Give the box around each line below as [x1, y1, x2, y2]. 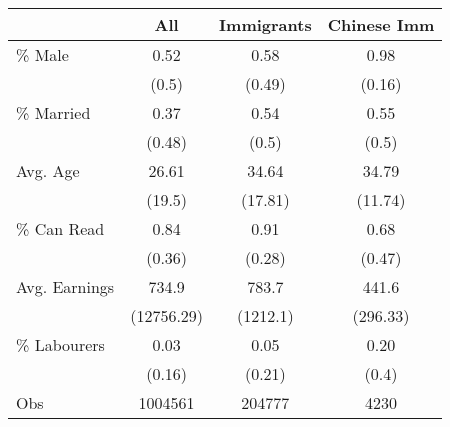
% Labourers [16, 333, 105, 356]
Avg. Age [16, 159, 80, 182]
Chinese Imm [327, 13, 435, 36]
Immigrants [219, 13, 312, 36]
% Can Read [16, 217, 105, 240]
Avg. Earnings [16, 275, 115, 298]
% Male [16, 43, 69, 66]
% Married [16, 101, 91, 124]
